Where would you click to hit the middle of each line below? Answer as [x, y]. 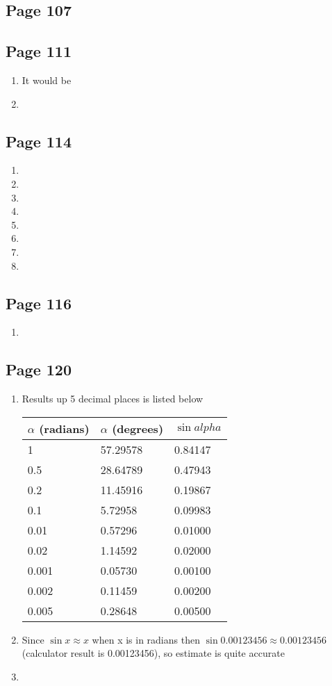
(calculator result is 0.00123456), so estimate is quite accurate [153, 653]
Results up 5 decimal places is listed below [113, 399]
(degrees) [138, 428]
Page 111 [39, 51]
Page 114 [39, 141]
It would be [47, 80]
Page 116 [39, 303]
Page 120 [39, 369]
